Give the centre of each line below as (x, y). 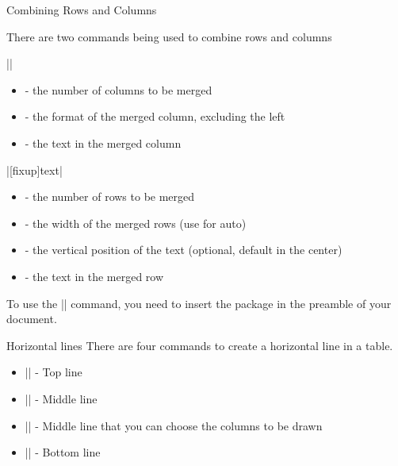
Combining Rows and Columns (82, 10)
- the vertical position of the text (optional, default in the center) (184, 250)
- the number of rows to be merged (110, 196)
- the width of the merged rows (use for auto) (136, 223)
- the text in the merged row (94, 276)
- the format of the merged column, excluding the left (155, 116)
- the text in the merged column (103, 142)
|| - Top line (54, 372)
